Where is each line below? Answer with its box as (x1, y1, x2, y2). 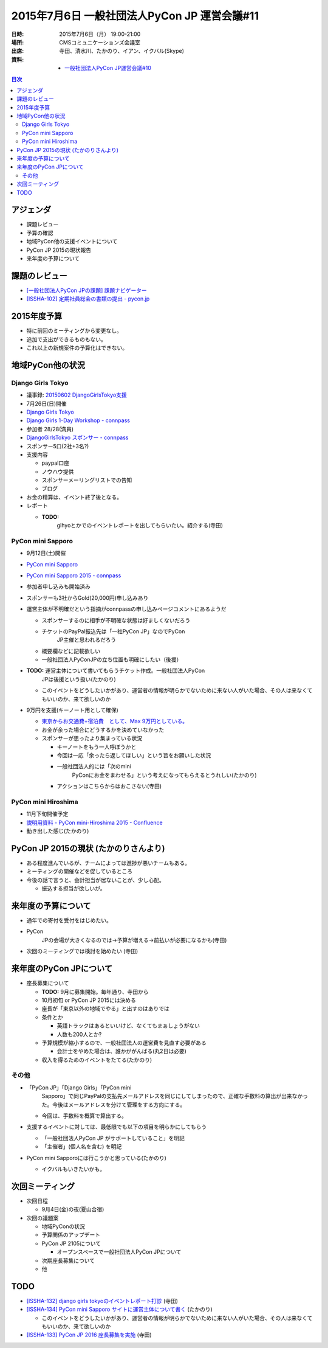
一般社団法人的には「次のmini (56, 763, 132, 770)
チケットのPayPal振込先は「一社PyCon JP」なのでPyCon (41, 627, 185, 635)
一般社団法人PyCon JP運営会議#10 (64, 64, 151, 72)
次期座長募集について (41, 1257, 95, 1264)
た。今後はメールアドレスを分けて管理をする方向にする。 (41, 1101, 186, 1108)
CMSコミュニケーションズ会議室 (59, 38, 141, 46)
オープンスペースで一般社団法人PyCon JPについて (56, 1248, 182, 1256)
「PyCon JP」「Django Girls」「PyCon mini (26, 1083, 132, 1091)
